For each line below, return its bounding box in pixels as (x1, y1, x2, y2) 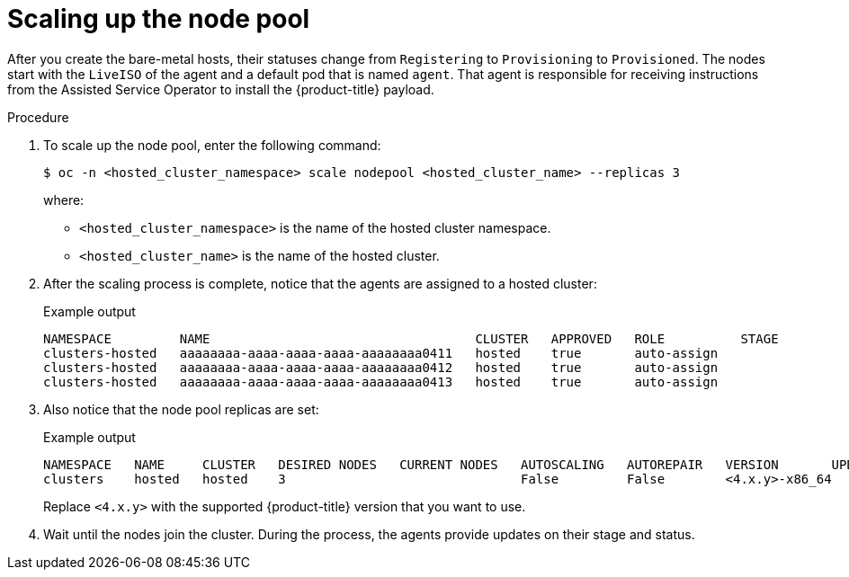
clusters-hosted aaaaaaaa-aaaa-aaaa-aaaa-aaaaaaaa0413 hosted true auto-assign (43, 374, 719, 389)
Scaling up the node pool (7, 4, 310, 34)
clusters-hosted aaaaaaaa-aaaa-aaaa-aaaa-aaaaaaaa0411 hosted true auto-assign (43, 345, 719, 360)
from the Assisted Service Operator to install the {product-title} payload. (7, 81, 434, 97)
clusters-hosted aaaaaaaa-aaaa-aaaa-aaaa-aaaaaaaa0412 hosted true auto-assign (43, 360, 719, 375)
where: (43, 191, 85, 208)
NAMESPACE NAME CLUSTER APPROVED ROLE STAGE (43, 331, 779, 346)
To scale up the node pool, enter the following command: (43, 137, 381, 153)
